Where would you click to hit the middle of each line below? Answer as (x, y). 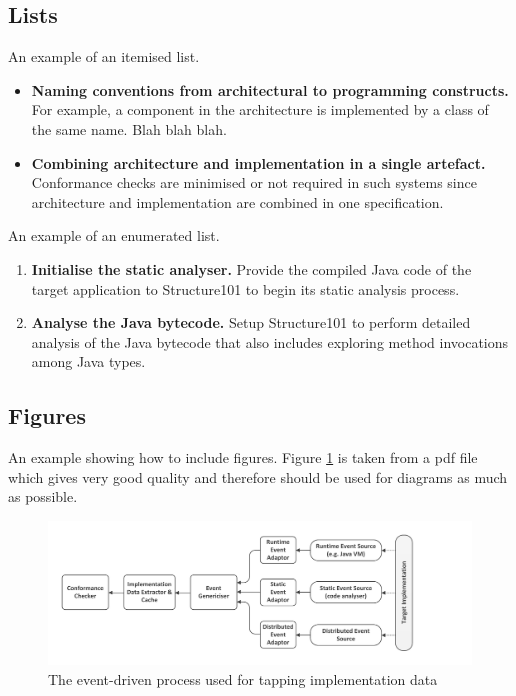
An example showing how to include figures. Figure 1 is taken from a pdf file (243, 457)
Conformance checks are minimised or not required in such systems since (254, 182)
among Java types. (88, 361)
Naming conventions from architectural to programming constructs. (270, 89)
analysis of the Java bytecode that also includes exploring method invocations (270, 341)
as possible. (43, 496)
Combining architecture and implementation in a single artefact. (258, 162)
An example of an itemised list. (104, 56)
